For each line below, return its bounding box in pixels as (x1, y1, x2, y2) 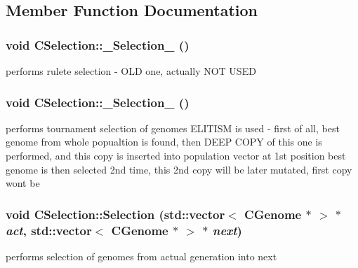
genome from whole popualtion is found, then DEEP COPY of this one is (6, 134, 322, 149)
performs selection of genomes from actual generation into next (6, 248, 277, 263)
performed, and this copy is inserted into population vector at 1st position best (6, 148, 346, 162)
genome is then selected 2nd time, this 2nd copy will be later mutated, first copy (6, 162, 352, 176)
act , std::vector (6, 221, 92, 239)
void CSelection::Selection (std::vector (6, 205, 225, 223)
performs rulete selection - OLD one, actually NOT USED (6, 64, 256, 78)
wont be (6, 176, 40, 190)
